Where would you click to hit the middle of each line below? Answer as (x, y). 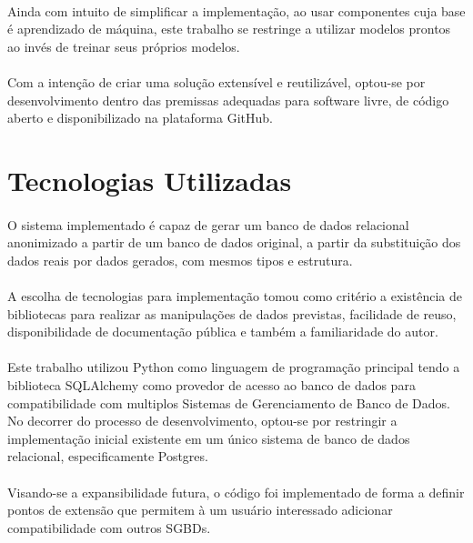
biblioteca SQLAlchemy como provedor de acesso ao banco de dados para (211, 385)
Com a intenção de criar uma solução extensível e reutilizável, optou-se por (216, 81)
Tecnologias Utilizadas (150, 180)
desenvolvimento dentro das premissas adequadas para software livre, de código (228, 100)
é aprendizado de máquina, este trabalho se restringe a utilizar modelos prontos (229, 29)
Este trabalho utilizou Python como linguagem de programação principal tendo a (234, 367)
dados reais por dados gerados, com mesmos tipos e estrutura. (180, 260)
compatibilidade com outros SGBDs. (109, 527)
